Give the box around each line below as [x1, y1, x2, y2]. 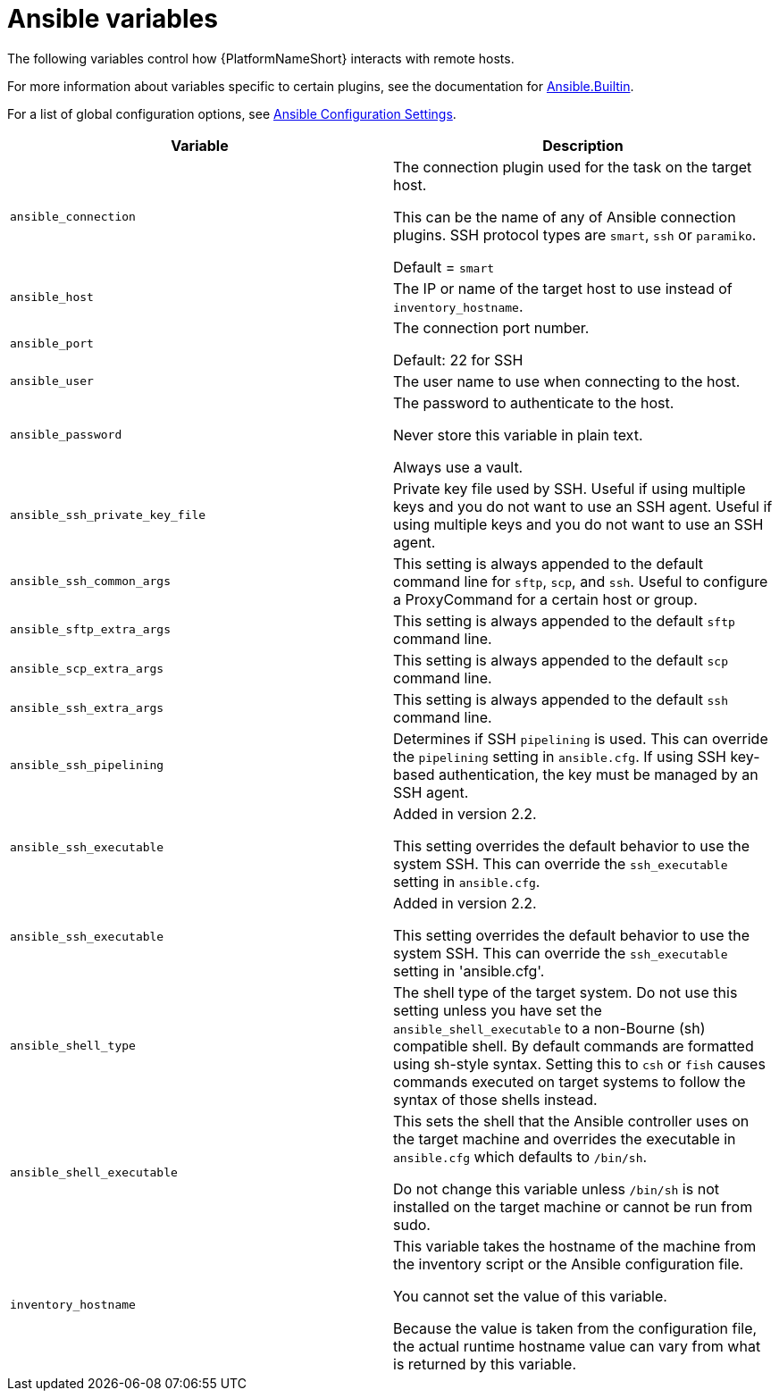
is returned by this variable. [393, 1354, 576, 1373]
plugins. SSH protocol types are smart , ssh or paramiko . [393, 225, 757, 244]
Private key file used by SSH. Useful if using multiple [393, 479, 746, 498]
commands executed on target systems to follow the [393, 1072, 746, 1091]
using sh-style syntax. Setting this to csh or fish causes [393, 1054, 766, 1073]
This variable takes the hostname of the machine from [393, 1236, 757, 1255]
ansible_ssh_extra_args [10, 701, 164, 716]
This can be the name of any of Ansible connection [393, 207, 736, 226]
